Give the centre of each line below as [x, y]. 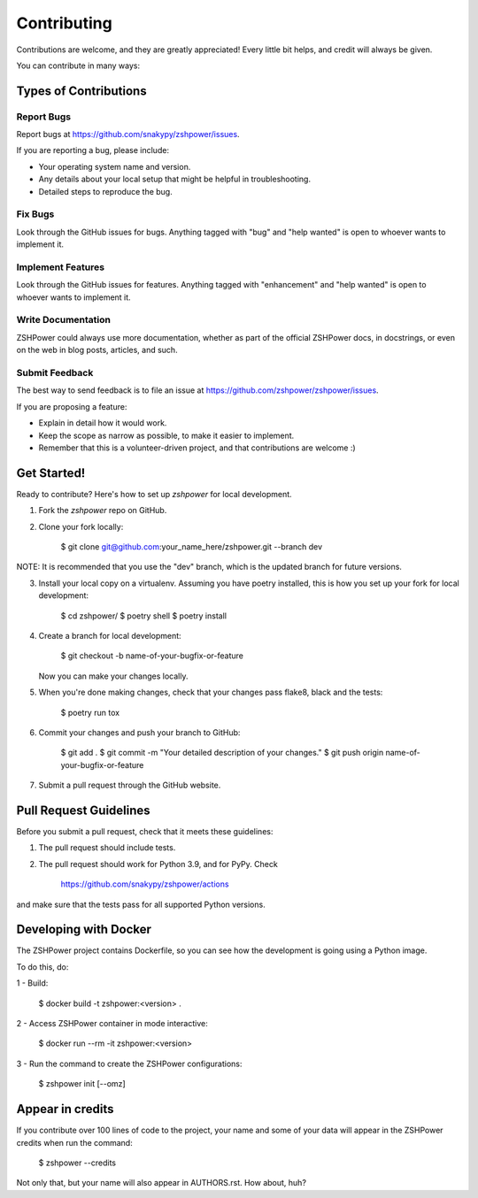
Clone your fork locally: [81, 526]
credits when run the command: [74, 1142]
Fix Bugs [35, 214]
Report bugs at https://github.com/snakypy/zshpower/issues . [128, 134]
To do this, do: [42, 967]
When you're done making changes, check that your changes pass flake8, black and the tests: [211, 692]
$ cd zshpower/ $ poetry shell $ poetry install [144, 616]
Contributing [64, 23]
